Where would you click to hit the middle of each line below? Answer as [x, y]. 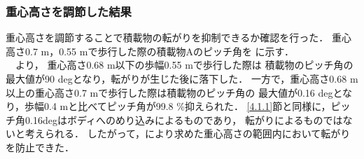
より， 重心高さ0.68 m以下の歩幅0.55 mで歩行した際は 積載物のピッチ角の [184, 65]
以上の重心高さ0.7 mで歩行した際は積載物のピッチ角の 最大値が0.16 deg [169, 92]
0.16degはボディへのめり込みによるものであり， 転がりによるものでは [184, 119]
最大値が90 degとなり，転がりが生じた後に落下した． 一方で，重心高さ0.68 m [182, 78]
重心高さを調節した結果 [69, 11]
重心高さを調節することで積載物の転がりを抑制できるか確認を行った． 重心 [178, 37]
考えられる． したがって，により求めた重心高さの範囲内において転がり [188, 133]
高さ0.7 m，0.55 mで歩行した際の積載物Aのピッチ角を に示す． [150, 51]
